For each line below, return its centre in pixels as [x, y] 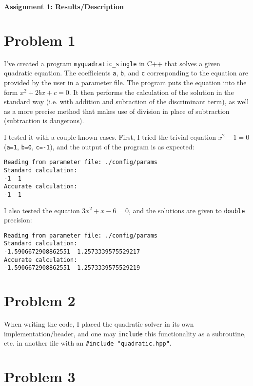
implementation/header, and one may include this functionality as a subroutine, [125, 333]
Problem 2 [40, 301]
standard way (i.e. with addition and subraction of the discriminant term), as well [126, 101]
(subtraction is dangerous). [44, 120]
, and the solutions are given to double [187, 210]
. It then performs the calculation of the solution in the [151, 92]
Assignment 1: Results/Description [64, 6]
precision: [18, 220]
